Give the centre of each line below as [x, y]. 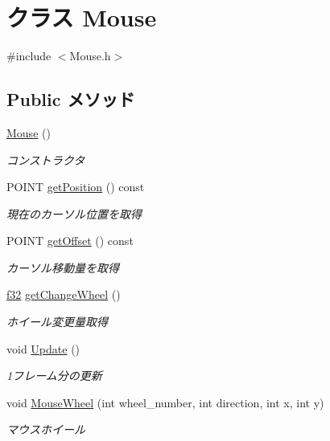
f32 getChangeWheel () [64, 294]
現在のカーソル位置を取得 [74, 213]
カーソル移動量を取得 [63, 267]
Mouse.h [90, 56]
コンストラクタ [46, 159]
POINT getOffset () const [70, 241]
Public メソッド [71, 99]
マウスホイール [46, 429]
